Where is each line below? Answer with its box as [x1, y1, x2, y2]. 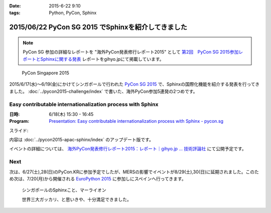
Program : [9, 118, 30, 124]
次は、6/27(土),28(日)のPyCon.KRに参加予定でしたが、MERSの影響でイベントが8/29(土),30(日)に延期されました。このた [9, 168, 259, 175]
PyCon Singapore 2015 [22, 70, 70, 76]
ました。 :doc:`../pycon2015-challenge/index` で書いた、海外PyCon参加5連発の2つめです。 [9, 88, 198, 94]
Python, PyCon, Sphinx [49, 10, 97, 16]
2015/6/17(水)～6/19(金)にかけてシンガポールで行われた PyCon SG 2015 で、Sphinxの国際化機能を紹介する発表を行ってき [9, 81, 260, 87]
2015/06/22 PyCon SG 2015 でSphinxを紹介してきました [9, 23, 188, 32]
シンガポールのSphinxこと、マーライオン [22, 187, 106, 193]
